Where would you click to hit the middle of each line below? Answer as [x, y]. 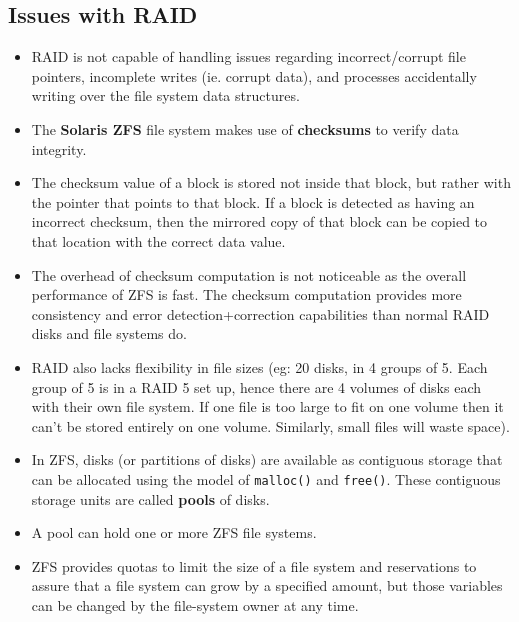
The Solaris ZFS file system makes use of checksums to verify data [245, 128]
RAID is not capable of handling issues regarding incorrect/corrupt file [248, 56]
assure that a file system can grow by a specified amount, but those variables [267, 585]
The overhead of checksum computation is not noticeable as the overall [249, 274]
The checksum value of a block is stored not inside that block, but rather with [271, 182]
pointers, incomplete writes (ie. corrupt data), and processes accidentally [254, 75]
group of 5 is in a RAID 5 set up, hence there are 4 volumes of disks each [256, 386]
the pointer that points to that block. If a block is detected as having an [253, 201]
